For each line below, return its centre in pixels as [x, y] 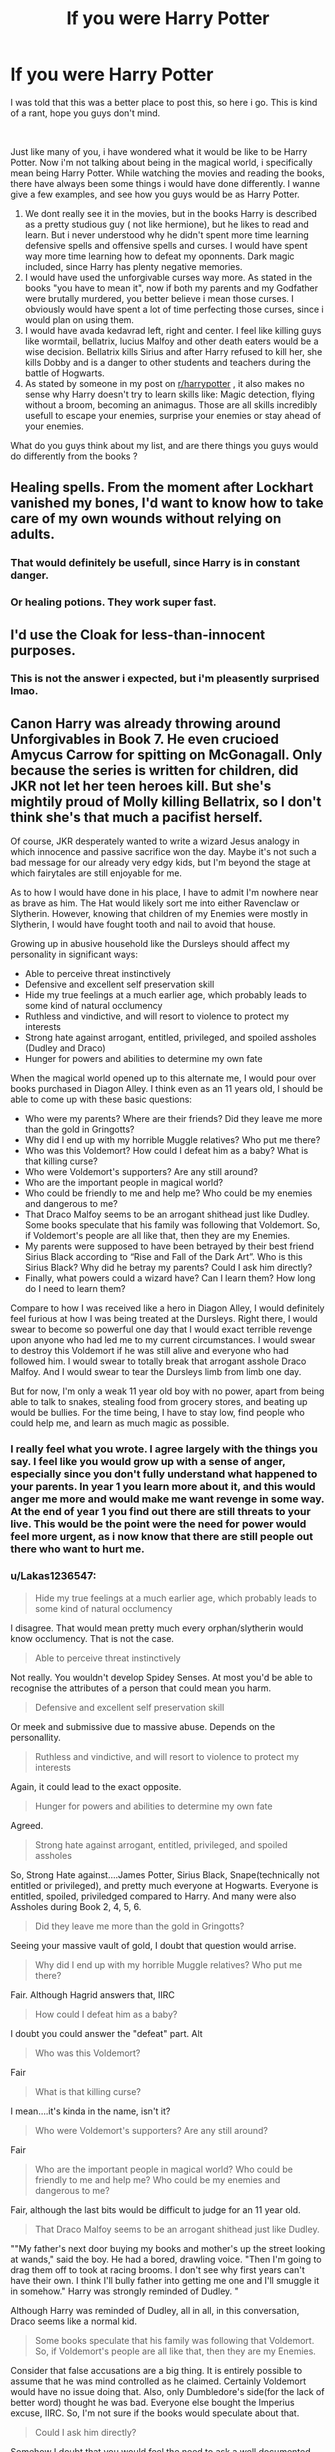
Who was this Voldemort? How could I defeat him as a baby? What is [166, 1151]
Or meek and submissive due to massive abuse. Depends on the [143, 1726]
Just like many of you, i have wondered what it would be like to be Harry [159, 151]
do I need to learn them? [75, 1289]
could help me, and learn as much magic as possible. [120, 1423]
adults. [32, 534]
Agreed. [27, 1825]
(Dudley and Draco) [65, 1048]
